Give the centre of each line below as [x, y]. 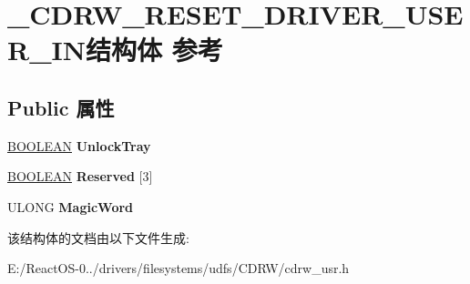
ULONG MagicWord [71, 206]
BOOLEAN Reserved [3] [80, 176]
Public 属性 [61, 107]
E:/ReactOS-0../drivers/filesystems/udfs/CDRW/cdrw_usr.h [179, 268]
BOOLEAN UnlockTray [79, 145]
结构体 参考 [154, 50]
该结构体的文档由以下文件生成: [98, 237]
